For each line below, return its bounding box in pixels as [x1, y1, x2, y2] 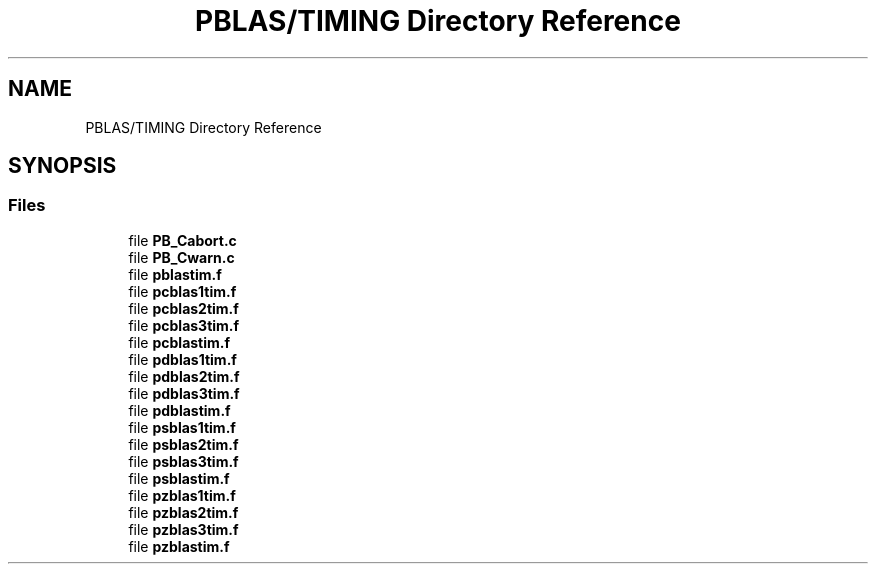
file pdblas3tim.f [128, 384, 240, 402]
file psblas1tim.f [128, 418, 236, 436]
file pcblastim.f [128, 333, 231, 351]
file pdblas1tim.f [128, 350, 237, 368]
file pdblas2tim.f [128, 367, 240, 385]
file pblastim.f [128, 265, 222, 283]
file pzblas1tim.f [128, 486, 236, 504]
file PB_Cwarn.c [128, 248, 235, 266]
